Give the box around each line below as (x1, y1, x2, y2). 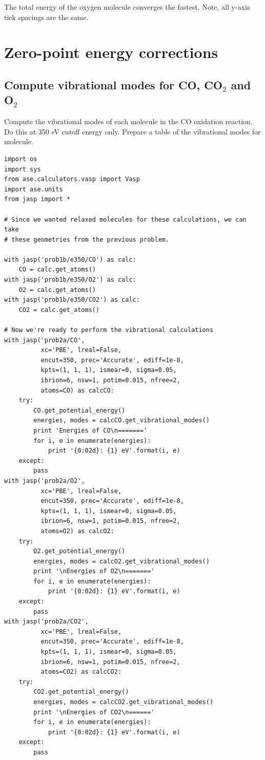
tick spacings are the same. (4, 11, 89, 22)
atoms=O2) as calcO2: (40, 527, 114, 535)
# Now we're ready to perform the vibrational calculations (4, 326, 214, 334)
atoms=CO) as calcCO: (40, 386, 114, 394)
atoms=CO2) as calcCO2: (40, 668, 122, 676)
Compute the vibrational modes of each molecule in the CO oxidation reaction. (4, 116, 253, 127)
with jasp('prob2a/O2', (4, 477, 85, 484)
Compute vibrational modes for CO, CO (4, 76, 222, 92)
